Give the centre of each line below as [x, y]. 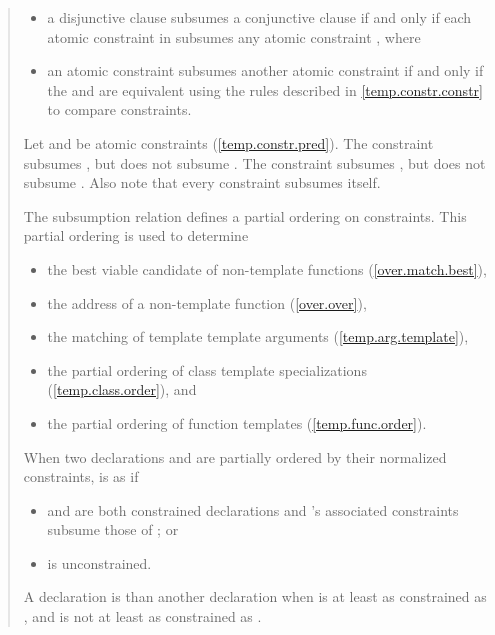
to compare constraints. [119, 109]
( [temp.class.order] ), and [122, 389]
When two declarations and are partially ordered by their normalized [235, 456]
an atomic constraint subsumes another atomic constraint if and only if [265, 70]
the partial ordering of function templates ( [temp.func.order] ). [237, 422]
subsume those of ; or [113, 529]
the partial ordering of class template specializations [207, 369]
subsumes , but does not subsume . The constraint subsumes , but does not [254, 162]
